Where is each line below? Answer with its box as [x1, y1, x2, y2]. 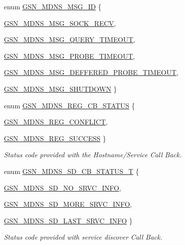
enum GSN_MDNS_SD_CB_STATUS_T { [4, 166, 139, 176]
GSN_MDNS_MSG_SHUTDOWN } [4, 83, 117, 94]
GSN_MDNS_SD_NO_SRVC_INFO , [4, 182, 121, 193]
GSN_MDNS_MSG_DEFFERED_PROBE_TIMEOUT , [4, 67, 179, 77]
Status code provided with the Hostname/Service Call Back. [4, 149, 182, 160]
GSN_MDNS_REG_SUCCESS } [4, 133, 106, 143]
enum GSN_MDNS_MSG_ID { [4, 1, 102, 11]
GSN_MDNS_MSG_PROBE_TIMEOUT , [4, 50, 135, 61]
